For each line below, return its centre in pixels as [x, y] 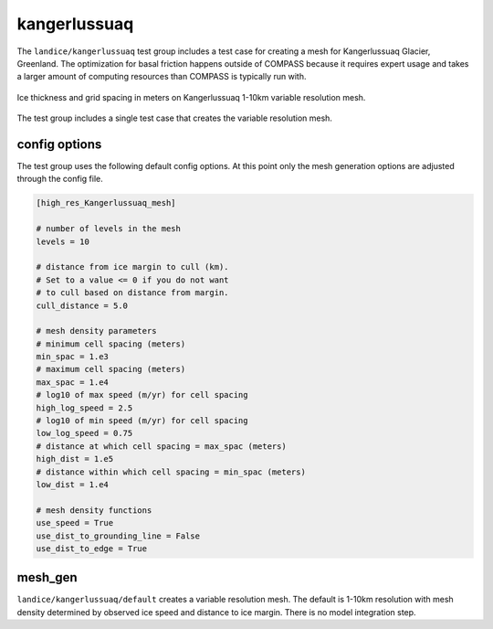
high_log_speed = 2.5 [84, 408]
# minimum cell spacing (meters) [111, 344]
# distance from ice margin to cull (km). [132, 267]
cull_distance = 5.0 [82, 305]
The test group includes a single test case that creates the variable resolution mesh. [175, 118]
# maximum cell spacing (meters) [111, 369]
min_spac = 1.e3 [73, 357]
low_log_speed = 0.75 [84, 433]
